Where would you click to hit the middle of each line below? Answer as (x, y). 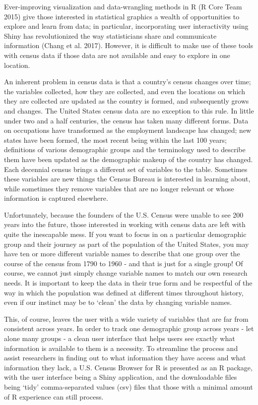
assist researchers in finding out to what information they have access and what (125, 358)
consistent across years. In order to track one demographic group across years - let (129, 328)
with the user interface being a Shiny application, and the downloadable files (121, 377)
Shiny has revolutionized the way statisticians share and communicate (110, 35)
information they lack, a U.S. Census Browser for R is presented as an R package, (128, 367)
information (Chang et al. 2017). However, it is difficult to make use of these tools (129, 45)
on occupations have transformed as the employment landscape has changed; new (128, 130)
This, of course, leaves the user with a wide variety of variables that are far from (126, 318)
